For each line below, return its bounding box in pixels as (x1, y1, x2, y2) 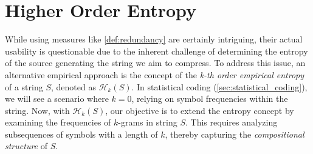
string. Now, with (5, 104, 70, 116)
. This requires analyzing (185, 116, 278, 129)
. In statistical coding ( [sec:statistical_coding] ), (131, 80, 308, 93)
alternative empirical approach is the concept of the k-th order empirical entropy (5, 68, 304, 81)
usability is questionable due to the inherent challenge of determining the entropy (5, 44, 308, 57)
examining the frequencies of (5, 116, 111, 129)
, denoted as (51, 80, 96, 93)
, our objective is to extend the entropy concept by (105, 104, 294, 116)
